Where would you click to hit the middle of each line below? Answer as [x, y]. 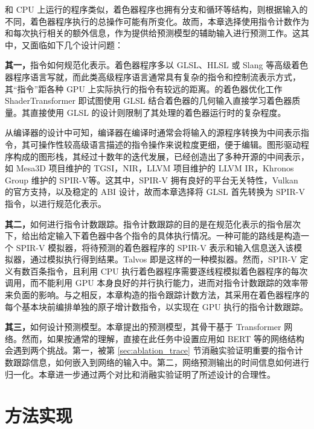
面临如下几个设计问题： [76, 44]
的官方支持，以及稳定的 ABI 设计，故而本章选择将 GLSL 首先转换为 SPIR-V [155, 192]
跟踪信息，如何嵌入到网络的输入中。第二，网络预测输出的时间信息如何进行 [161, 362]
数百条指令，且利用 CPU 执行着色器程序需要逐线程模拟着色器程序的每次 [165, 271]
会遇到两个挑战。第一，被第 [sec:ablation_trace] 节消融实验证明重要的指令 [150, 350]
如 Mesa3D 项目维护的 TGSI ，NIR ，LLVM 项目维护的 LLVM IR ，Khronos [149, 168]
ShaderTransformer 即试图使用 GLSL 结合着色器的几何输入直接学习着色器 [149, 100]
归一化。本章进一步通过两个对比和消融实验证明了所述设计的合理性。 [140, 374]
